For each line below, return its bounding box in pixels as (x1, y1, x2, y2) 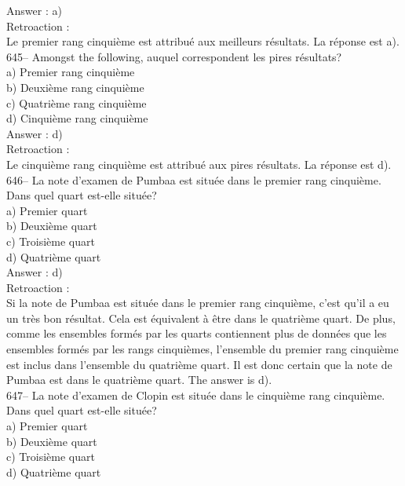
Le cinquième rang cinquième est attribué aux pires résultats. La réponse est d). (6, 155, 392, 172)
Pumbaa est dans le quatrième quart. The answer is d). (6, 371, 272, 388)
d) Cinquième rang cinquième (6, 110, 148, 126)
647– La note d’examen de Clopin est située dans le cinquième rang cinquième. (6, 386, 385, 403)
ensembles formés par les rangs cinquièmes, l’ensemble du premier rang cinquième (6, 341, 399, 357)
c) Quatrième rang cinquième (6, 94, 147, 111)
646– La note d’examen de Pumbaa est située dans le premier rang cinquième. (6, 171, 381, 188)
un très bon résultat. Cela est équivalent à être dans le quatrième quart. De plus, (6, 309, 396, 326)
